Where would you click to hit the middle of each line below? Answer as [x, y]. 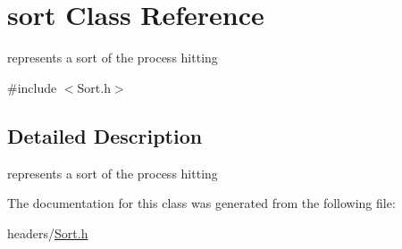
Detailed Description [105, 135]
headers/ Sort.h [48, 232]
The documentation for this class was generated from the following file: [201, 203]
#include [32, 87]
